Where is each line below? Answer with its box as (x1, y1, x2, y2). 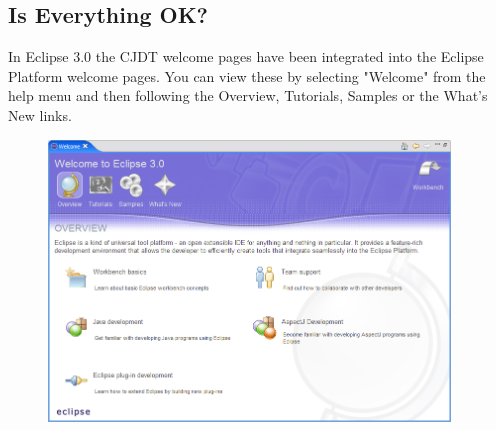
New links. (8, 104, 72, 125)
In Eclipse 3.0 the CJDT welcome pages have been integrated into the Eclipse (8, 46, 484, 67)
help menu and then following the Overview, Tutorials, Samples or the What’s (8, 85, 488, 106)
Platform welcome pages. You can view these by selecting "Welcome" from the (8, 65, 486, 86)
